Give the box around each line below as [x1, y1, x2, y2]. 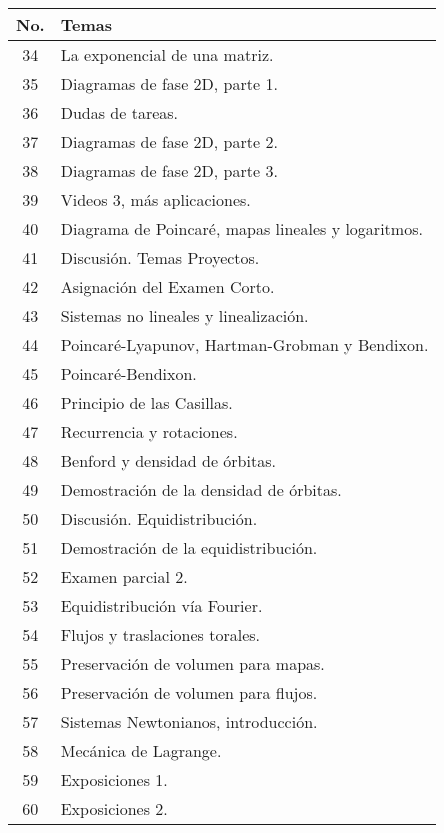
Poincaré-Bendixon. [60, 362, 197, 385]
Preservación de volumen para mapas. [60, 652, 325, 675]
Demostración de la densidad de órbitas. [60, 478, 342, 501]
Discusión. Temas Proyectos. [60, 246, 260, 269]
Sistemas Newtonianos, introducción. [60, 710, 318, 733]
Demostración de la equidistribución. [60, 536, 318, 559]
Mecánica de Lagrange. [60, 739, 222, 762]
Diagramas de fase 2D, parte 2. [60, 130, 278, 153]
